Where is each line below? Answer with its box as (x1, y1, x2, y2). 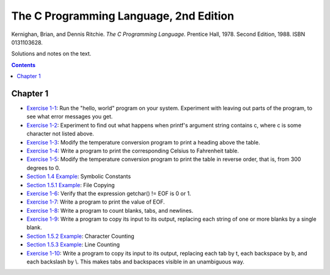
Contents (11, 61, 36, 68)
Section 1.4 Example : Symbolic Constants (26, 173, 131, 180)
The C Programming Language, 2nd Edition (11, 9, 235, 23)
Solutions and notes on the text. (11, 50, 92, 57)
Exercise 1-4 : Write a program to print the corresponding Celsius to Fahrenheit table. (26, 147, 240, 154)
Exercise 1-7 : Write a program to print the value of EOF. (26, 198, 165, 205)
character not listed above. (26, 130, 94, 137)
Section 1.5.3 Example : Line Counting (26, 241, 120, 248)
